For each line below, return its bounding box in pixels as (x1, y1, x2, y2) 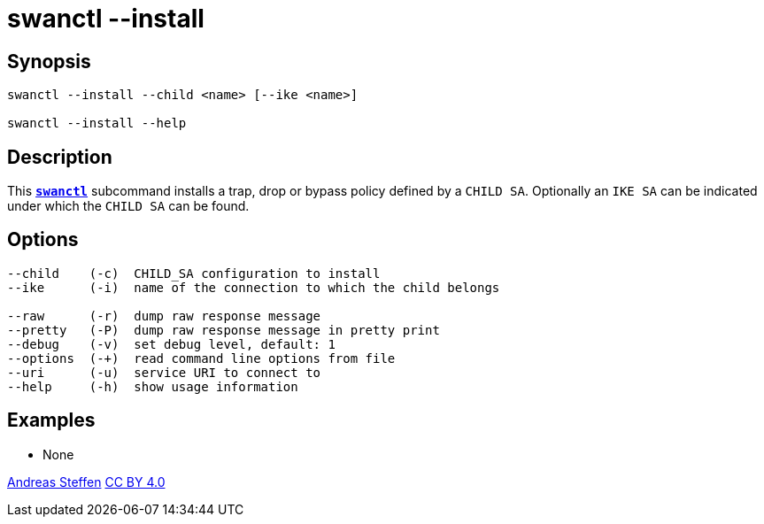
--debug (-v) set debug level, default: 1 (7, 336, 336, 351)
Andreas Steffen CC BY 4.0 (7, 474, 166, 489)
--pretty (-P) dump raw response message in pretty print (7, 322, 440, 337)
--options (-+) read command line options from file (7, 351, 396, 366)
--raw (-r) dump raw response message (7, 308, 321, 323)
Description (7, 145, 112, 168)
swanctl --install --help (7, 116, 187, 131)
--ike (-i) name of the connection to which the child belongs (7, 280, 500, 295)
